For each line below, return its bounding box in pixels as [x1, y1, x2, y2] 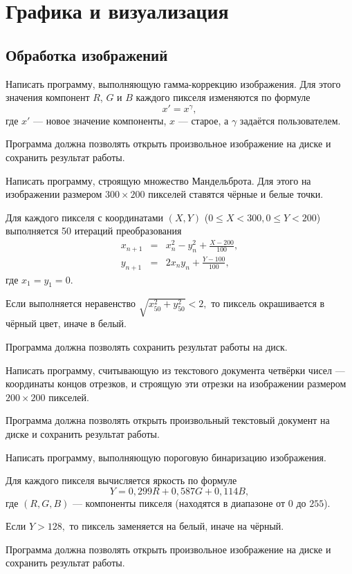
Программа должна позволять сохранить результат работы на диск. [6, 339, 288, 353]
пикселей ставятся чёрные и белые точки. [148, 187, 324, 201]
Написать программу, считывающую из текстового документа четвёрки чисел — [6, 362, 345, 377]
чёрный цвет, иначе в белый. [6, 316, 127, 331]
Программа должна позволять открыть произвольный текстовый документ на [6, 413, 330, 427]
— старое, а [178, 113, 229, 127]
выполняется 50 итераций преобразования [6, 223, 182, 238]
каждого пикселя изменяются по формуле [136, 90, 311, 104]
